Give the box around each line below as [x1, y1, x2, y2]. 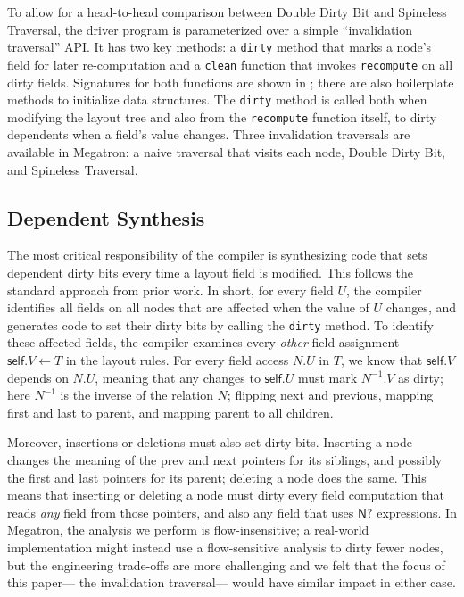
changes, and [385, 298, 457, 317]
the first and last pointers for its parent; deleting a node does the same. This [7, 468, 427, 486]
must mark [297, 368, 358, 386]
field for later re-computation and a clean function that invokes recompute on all [7, 54, 453, 73]
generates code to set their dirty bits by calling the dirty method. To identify [7, 315, 434, 334]
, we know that [340, 351, 423, 369]
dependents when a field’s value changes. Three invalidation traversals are [7, 125, 410, 144]
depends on [7, 368, 69, 386]
